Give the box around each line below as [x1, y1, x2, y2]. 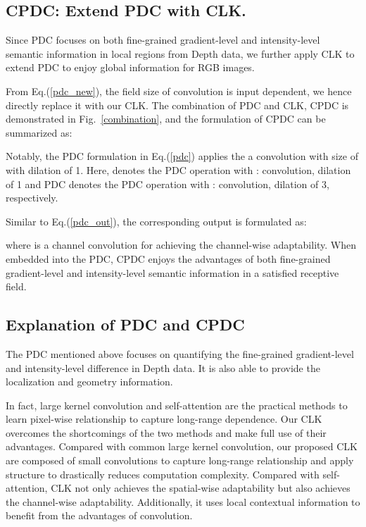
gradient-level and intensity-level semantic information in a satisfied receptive [6, 265, 339, 280]
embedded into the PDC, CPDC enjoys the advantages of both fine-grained [6, 251, 331, 266]
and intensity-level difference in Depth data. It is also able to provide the [6, 360, 320, 375]
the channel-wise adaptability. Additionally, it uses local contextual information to [6, 494, 360, 509]
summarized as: [6, 125, 72, 139]
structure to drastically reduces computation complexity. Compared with [6, 466, 320, 481]
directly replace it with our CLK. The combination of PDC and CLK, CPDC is [6, 97, 349, 112]
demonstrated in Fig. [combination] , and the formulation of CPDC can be [6, 111, 326, 126]
